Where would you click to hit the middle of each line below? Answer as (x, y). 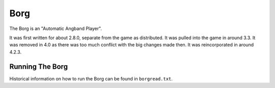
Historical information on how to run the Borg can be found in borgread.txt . (91, 78)
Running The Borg (39, 66)
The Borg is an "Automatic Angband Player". (56, 28)
